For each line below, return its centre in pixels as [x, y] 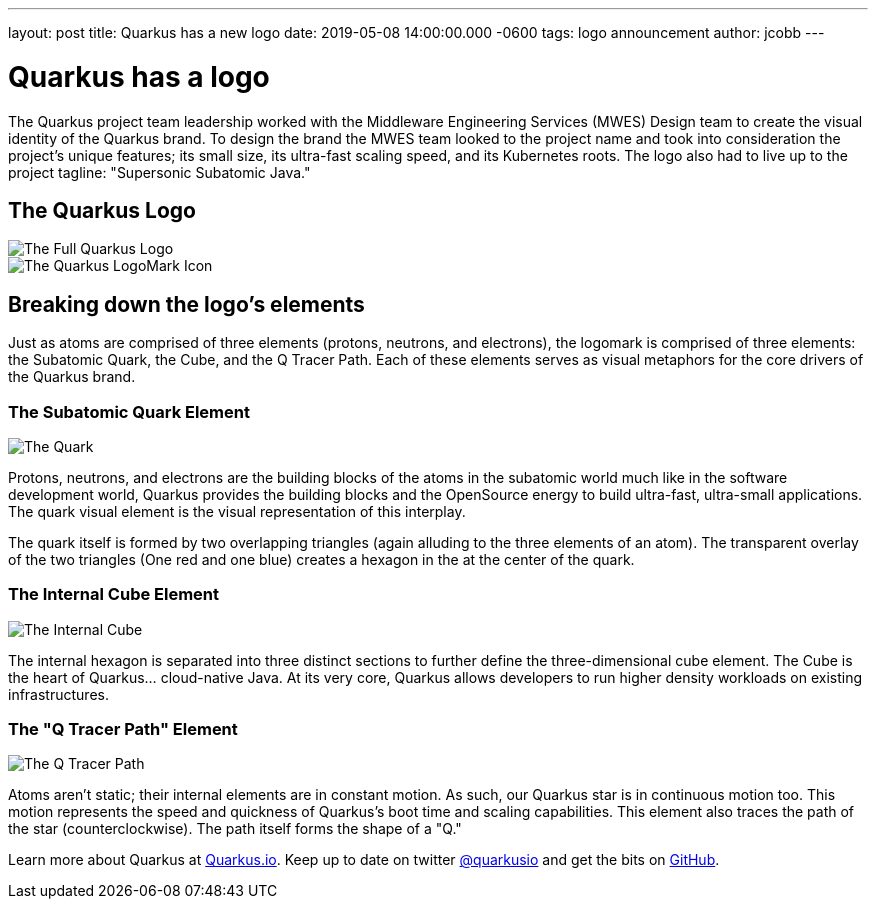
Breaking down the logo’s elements [186, 304]
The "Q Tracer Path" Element [123, 729]
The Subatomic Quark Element [129, 411]
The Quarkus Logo [102, 210]
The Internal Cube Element [114, 594]
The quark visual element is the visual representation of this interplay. [237, 511]
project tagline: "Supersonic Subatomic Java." [159, 172]
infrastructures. [58, 694]
